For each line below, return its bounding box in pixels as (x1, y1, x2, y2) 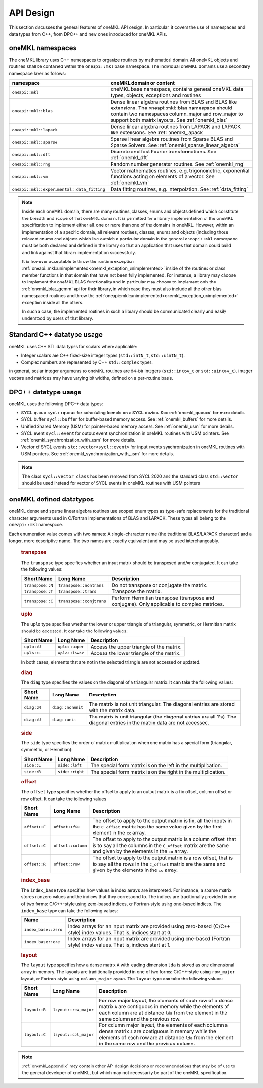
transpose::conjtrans (58, 598, 107, 604)
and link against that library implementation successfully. (22, 249, 136, 255)
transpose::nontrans (58, 582, 104, 588)
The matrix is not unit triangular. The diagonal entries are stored (89, 701, 235, 708)
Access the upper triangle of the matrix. (90, 643, 182, 650)
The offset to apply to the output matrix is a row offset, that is (93, 854, 233, 861)
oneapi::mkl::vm (12, 174, 48, 179)
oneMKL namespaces (9, 44, 76, 52)
